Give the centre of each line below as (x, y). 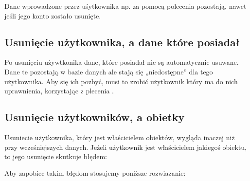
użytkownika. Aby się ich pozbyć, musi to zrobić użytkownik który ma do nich (121, 81)
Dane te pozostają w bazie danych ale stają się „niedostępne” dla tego (109, 71)
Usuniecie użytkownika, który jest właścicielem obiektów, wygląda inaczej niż (120, 137)
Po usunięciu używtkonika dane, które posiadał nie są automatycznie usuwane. (122, 62)
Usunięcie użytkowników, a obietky (95, 117)
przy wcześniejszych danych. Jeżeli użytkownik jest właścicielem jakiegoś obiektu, (125, 147)
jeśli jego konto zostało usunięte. (53, 15)
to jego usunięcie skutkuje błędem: (56, 156)
